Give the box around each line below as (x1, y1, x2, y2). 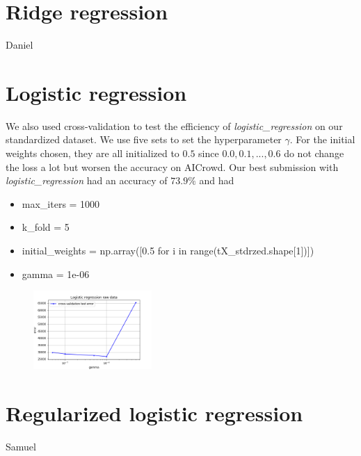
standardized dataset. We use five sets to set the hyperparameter (6, 132, 282, 147)
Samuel (6, 439, 36, 453)
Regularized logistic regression (6, 399, 303, 427)
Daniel (6, 38, 33, 52)
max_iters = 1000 (22, 196, 100, 211)
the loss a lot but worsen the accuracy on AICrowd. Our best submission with (6, 159, 339, 174)
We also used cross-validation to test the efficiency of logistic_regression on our (6, 118, 343, 133)
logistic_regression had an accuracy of (6, 173, 168, 188)
